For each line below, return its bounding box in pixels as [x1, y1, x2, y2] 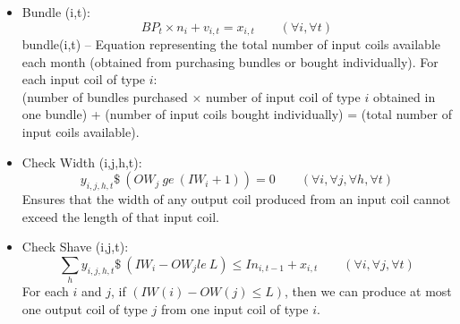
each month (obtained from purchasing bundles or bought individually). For [21, 52, 439, 71]
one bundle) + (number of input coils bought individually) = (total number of [21, 105, 452, 124]
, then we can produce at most [285, 282, 452, 301]
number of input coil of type [206, 87, 361, 106]
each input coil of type [21, 70, 146, 89]
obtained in [372, 87, 436, 106]
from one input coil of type [160, 299, 309, 318]
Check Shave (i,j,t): [21, 237, 129, 256]
